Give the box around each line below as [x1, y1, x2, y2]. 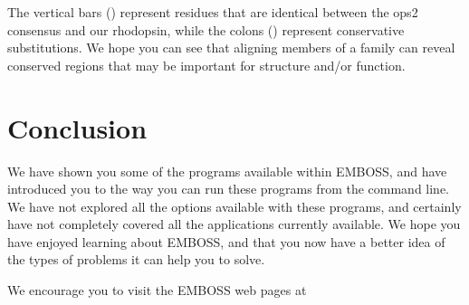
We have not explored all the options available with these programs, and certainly [7, 196, 462, 215]
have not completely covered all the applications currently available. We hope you [7, 214, 461, 234]
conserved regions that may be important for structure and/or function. [7, 55, 406, 74]
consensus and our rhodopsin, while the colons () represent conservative [7, 20, 405, 39]
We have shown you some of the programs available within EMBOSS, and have [7, 161, 447, 180]
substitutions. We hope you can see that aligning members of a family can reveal [7, 38, 455, 57]
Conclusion [7, 109, 148, 146]
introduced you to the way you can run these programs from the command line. [7, 179, 450, 198]
